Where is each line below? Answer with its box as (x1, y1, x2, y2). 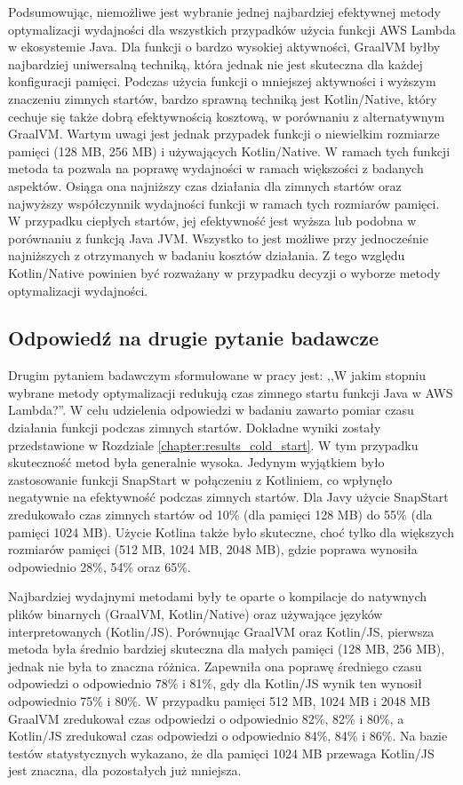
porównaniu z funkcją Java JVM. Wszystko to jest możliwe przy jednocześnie (8, 228, 428, 247)
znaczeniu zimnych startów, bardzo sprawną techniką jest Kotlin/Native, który (8, 89, 437, 107)
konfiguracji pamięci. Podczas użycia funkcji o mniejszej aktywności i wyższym (8, 72, 436, 91)
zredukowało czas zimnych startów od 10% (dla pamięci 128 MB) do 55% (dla (8, 505, 433, 524)
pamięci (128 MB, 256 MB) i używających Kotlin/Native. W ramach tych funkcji (8, 141, 451, 160)
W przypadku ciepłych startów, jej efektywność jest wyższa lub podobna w (8, 211, 417, 230)
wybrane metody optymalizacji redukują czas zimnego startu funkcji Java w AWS (8, 383, 453, 401)
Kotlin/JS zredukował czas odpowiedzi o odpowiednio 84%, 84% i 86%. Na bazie (8, 726, 448, 745)
